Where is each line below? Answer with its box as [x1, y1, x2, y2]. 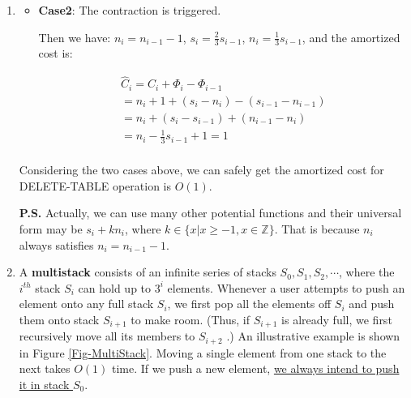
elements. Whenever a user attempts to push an [167, 279, 405, 296]
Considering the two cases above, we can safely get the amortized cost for [19, 161, 384, 178]
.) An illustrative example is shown [226, 327, 400, 345]
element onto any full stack [19, 295, 154, 312]
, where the [339, 263, 395, 280]
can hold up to [78, 279, 152, 296]
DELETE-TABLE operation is [19, 177, 171, 194]
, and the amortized [302, 28, 400, 45]
